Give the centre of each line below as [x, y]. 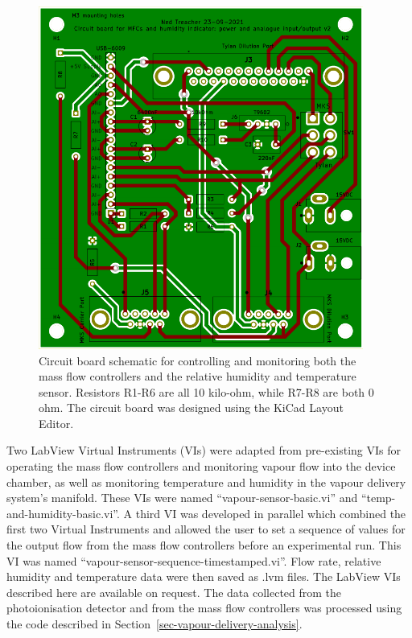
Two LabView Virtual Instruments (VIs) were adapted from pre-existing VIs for [204, 450]
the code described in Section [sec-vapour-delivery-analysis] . [154, 624]
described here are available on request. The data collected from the [174, 592]
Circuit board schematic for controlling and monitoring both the [198, 360]
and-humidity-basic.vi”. [63, 513]
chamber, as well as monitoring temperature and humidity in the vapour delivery [206, 482]
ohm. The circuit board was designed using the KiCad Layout [191, 407]
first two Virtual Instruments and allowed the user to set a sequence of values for [206, 529]
